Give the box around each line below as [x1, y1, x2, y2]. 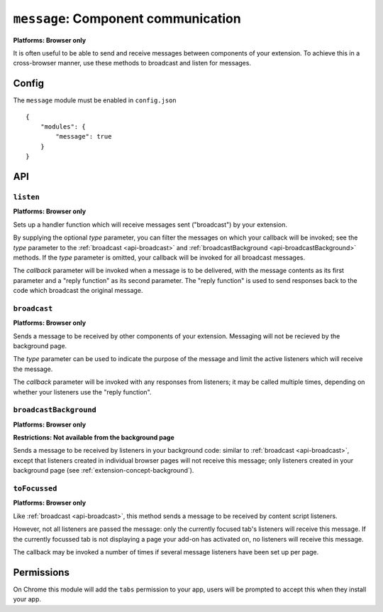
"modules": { [40, 123, 86, 131]
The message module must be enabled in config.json [13, 96, 177, 104]
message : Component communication [13, 11, 241, 26]
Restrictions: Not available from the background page [13, 434, 175, 442]
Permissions [13, 566, 70, 579]
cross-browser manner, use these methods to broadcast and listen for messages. [13, 59, 252, 68]
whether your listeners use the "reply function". [13, 387, 152, 396]
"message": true [55, 132, 112, 141]
